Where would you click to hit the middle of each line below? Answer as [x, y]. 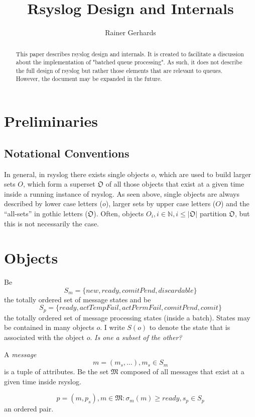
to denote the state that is [190, 327]
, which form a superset [59, 184]
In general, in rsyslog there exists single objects [77, 174]
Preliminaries [51, 121]
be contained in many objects [49, 327]
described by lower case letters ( [53, 203]
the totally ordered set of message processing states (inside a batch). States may [127, 317]
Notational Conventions [67, 153]
